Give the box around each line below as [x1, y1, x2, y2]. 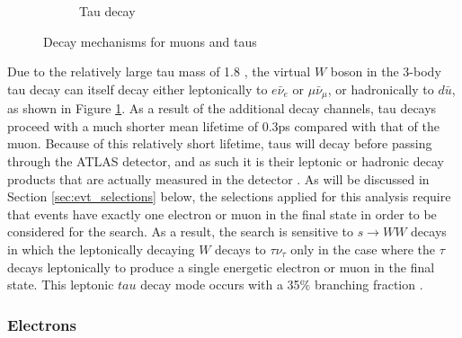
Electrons [7, 313, 76, 335]
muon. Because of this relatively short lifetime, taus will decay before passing [7, 134, 432, 153]
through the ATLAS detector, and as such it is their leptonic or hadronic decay [7, 152, 444, 171]
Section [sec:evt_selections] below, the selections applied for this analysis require [7, 187, 451, 206]
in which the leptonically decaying [7, 239, 195, 258]
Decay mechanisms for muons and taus [43, 31, 257, 50]
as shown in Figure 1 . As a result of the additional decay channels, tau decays [7, 99, 437, 118]
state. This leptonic [7, 275, 114, 294]
